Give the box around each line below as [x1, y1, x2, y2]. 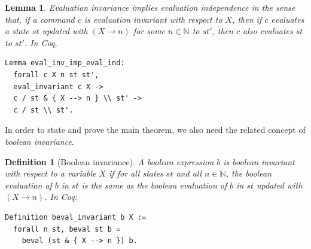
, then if [232, 13, 262, 25]
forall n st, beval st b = [13, 224, 121, 233]
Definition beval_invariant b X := [5, 212, 147, 221]
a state [5, 25, 29, 37]
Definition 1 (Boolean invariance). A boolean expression [5, 155, 214, 168]
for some [133, 25, 166, 37]
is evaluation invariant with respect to [84, 13, 222, 25]
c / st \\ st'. [13, 105, 74, 114]
